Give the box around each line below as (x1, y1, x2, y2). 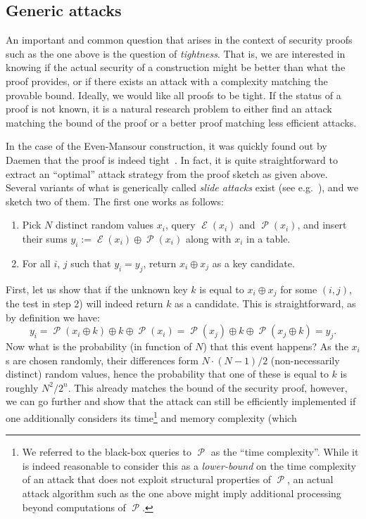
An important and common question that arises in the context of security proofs (6, 32, 353, 47)
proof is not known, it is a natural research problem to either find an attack (6, 101, 332, 116)
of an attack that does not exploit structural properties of (22, 472, 271, 487)
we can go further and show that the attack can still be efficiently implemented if (6, 394, 356, 409)
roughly (6, 380, 39, 395)
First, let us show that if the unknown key (6, 281, 188, 296)
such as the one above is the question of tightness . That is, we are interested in (6, 46, 346, 60)
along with (185, 231, 232, 245)
